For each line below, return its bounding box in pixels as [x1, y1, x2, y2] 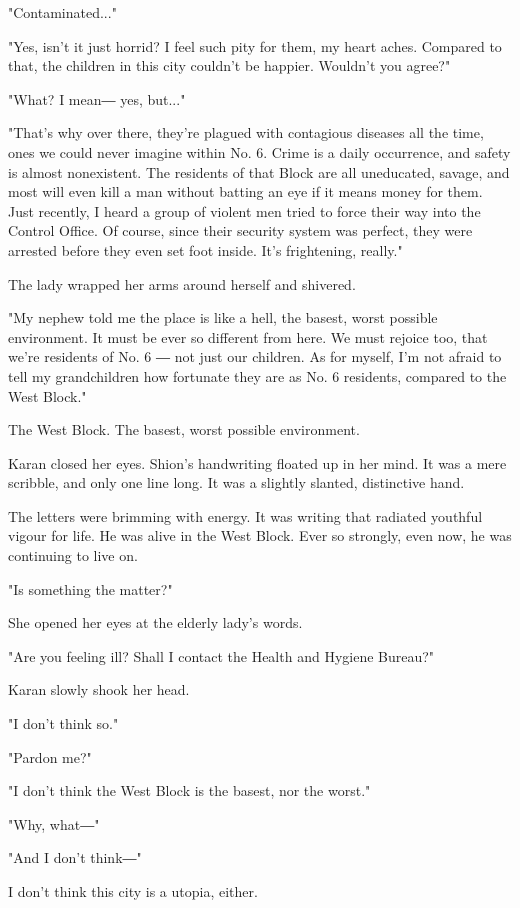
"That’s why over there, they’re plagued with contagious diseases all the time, [8, 122, 484, 143]
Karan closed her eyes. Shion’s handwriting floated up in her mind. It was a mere [8, 452, 507, 473]
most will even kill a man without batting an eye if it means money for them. [8, 181, 483, 202]
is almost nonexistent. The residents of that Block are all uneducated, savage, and [8, 161, 510, 182]
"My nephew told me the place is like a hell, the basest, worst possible [8, 307, 438, 328]
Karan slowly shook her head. [8, 679, 190, 700]
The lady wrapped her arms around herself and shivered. [8, 273, 356, 294]
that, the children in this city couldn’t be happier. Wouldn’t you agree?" [8, 55, 451, 76]
